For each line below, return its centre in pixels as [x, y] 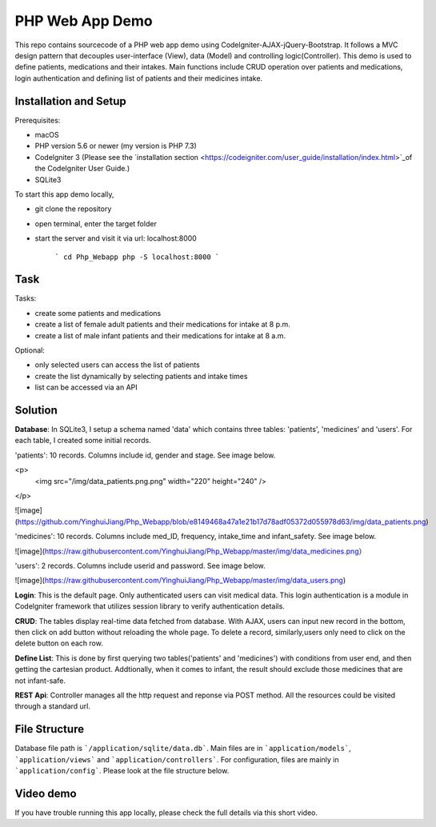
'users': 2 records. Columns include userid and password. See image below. [140, 565]
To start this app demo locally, [64, 194]
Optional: [30, 350]
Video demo [46, 793]
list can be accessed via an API [86, 387]
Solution [36, 410]
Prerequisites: [38, 120]
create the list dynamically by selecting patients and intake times [141, 376]
